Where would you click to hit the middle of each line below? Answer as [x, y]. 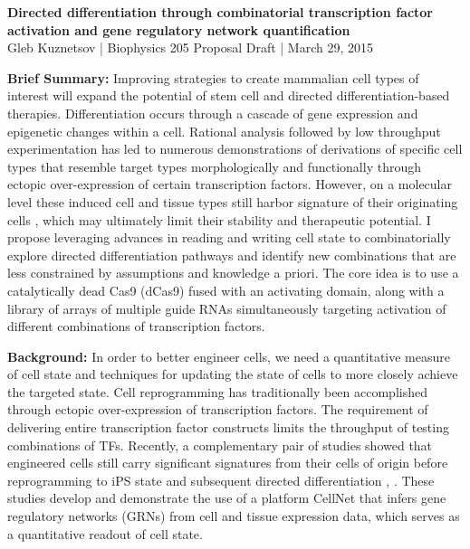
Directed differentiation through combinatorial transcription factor [221, 12]
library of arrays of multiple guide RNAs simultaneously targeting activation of [227, 308]
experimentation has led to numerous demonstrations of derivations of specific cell [235, 149]
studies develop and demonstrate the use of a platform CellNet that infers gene [227, 498]
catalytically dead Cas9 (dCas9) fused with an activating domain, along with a [226, 290]
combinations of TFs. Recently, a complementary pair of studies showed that [220, 445]
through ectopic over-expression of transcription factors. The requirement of [218, 409]
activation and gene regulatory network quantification [179, 29]
